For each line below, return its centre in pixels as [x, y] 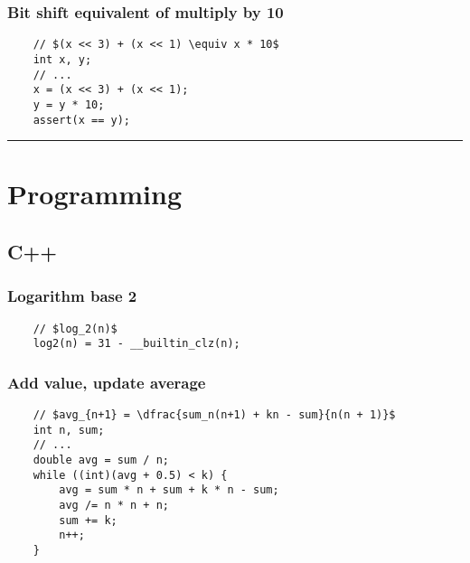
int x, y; [62, 59]
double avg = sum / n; [101, 460]
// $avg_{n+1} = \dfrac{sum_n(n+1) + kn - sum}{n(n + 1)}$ [214, 415]
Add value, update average [107, 382]
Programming [94, 194]
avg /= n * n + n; [114, 505]
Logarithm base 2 [72, 296]
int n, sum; [69, 430]
